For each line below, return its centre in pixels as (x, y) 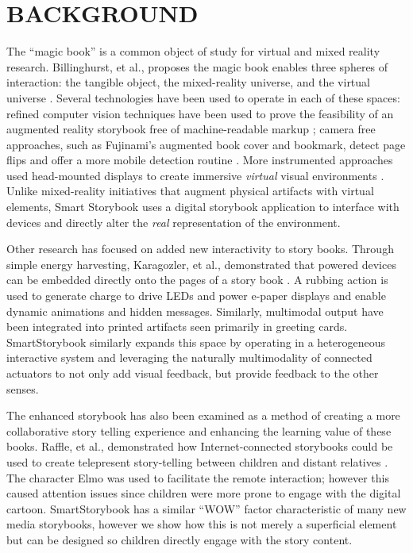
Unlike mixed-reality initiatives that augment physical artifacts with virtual (190, 191)
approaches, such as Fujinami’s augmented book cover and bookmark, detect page (206, 144)
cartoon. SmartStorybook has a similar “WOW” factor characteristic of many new (206, 508)
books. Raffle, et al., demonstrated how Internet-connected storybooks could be (200, 446)
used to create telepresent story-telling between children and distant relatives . (197, 461)
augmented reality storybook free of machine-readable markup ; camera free (191, 129)
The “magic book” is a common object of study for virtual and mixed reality (193, 51)
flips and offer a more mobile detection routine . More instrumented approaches (200, 160)
